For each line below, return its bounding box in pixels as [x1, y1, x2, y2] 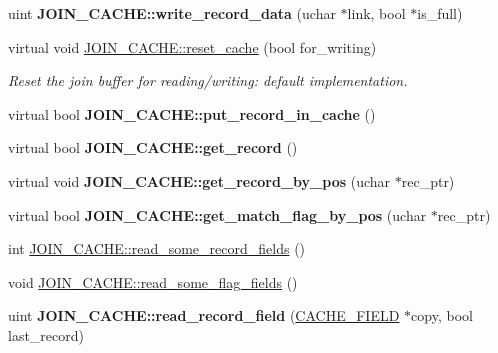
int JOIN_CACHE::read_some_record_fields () [8, 238, 306, 259]
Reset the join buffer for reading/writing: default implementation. [8, 70, 408, 91]
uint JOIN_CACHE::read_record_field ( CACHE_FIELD [8, 305, 400, 326]
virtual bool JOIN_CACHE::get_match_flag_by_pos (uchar [8, 204, 427, 225]
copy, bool [411, 305, 473, 326]
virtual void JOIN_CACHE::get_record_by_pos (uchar [8, 170, 391, 191]
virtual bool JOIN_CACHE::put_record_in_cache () [8, 103, 376, 124]
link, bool [347, 3, 406, 23]
